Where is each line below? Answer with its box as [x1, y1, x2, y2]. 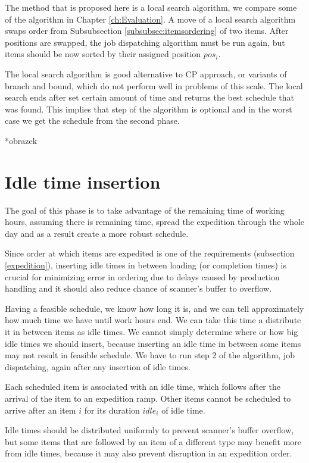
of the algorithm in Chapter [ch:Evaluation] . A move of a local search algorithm [5, 12, 296, 25]
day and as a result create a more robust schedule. [5, 227, 189, 239]
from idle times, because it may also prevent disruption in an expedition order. [5, 447, 292, 459]
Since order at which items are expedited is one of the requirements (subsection [5, 247, 295, 259]
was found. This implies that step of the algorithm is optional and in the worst [5, 102, 292, 115]
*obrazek [5, 134, 38, 146]
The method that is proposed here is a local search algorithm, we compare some [5, 1, 297, 13]
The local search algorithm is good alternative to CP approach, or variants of [5, 67, 287, 80]
